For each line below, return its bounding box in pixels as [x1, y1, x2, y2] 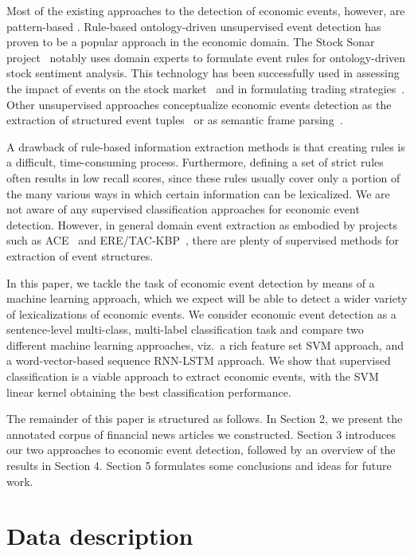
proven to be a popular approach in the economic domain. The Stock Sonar [6, 33, 375, 50]
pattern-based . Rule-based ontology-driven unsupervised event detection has [6, 18, 381, 34]
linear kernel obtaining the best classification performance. [6, 383, 291, 400]
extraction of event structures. [6, 247, 154, 264]
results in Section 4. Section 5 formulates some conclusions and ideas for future [6, 457, 392, 474]
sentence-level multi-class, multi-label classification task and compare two [6, 321, 364, 338]
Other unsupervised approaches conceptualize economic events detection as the [6, 96, 392, 112]
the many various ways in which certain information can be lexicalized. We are [6, 185, 390, 202]
